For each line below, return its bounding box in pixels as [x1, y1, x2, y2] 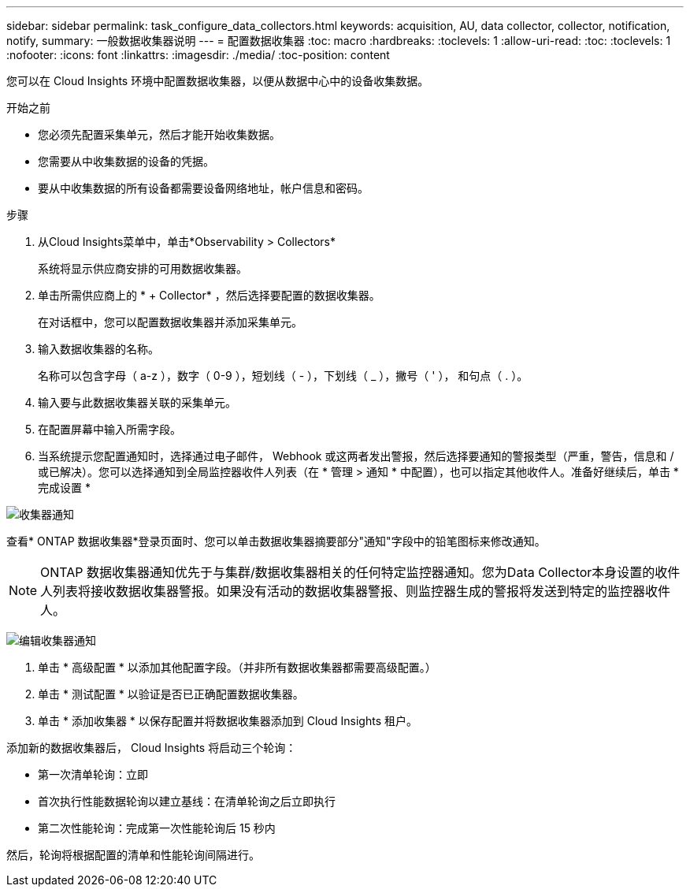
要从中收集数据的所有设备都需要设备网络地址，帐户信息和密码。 [38, 181, 369, 195]
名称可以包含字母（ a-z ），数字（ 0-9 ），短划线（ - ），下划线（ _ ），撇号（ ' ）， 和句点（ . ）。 [38, 369, 529, 382]
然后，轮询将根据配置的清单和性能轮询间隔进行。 [6, 848, 260, 861]
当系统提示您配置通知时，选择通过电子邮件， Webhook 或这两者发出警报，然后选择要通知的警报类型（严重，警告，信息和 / [38, 449, 674, 463]
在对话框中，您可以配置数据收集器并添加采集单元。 [38, 315, 302, 329]
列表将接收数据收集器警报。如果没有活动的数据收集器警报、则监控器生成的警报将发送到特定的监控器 [53, 583, 646, 599]
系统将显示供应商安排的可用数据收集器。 [38, 262, 247, 275]
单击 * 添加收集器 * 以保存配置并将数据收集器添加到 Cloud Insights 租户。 [38, 714, 417, 727]
